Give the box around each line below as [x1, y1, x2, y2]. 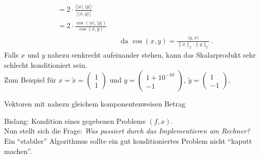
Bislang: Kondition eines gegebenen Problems [4, 115, 146, 126]
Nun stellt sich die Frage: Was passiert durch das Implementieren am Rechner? [4, 125, 250, 136]
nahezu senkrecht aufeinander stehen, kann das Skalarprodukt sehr [47, 49, 256, 60]
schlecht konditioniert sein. [4, 59, 88, 70]
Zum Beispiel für [4, 74, 56, 85]
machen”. [4, 145, 32, 156]
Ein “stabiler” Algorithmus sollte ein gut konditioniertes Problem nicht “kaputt [4, 135, 252, 146]
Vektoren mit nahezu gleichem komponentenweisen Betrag [4, 98, 186, 109]
